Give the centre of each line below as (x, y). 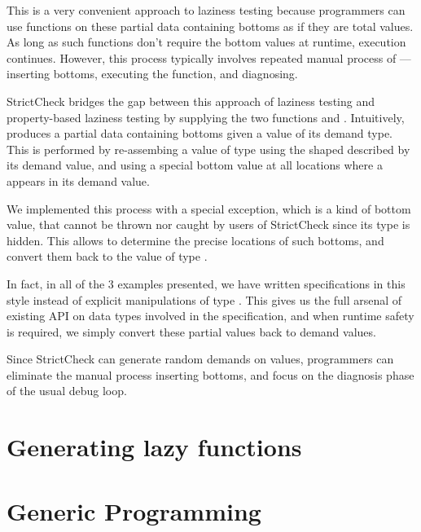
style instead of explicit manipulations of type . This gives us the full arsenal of (204, 299)
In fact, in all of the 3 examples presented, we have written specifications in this (206, 283)
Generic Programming (134, 510)
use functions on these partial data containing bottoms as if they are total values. (210, 26)
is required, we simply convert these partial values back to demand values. (191, 331)
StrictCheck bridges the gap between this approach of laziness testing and (191, 101)
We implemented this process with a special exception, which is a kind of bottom (209, 208)
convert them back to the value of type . (107, 256)
